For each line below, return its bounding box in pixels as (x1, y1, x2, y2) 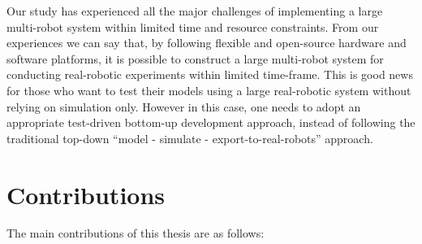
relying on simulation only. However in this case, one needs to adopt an (6, 98, 361, 115)
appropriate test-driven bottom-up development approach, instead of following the (6, 114, 416, 131)
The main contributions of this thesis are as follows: (6, 224, 265, 242)
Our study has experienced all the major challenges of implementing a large (6, 2, 383, 19)
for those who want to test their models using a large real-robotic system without (6, 81, 411, 98)
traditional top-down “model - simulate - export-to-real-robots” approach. (6, 129, 373, 146)
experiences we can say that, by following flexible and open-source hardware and (6, 34, 407, 51)
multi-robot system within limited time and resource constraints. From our (6, 18, 379, 35)
